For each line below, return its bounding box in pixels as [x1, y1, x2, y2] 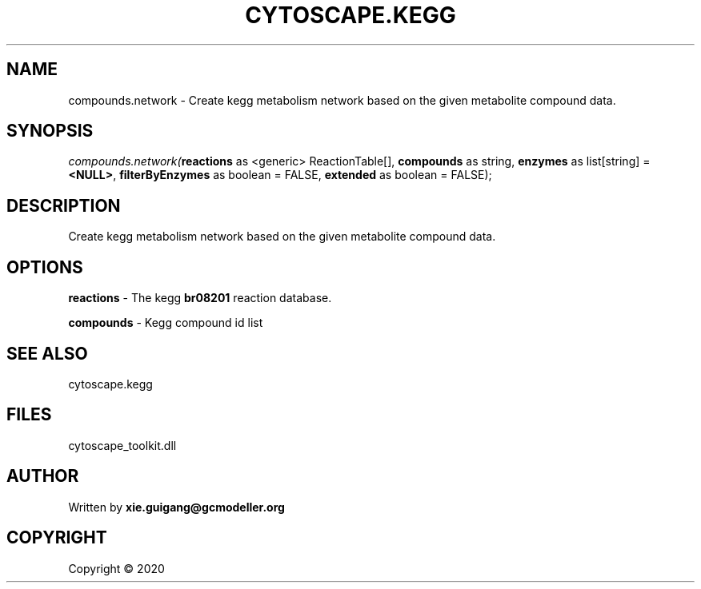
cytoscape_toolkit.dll [68, 438, 177, 452]
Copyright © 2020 [68, 561, 165, 575]
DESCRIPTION [6, 195, 121, 216]
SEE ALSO [6, 343, 88, 364]
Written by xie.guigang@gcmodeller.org [68, 499, 285, 514]
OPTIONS [6, 257, 83, 277]
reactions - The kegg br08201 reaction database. [68, 291, 332, 305]
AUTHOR [6, 466, 79, 487]
